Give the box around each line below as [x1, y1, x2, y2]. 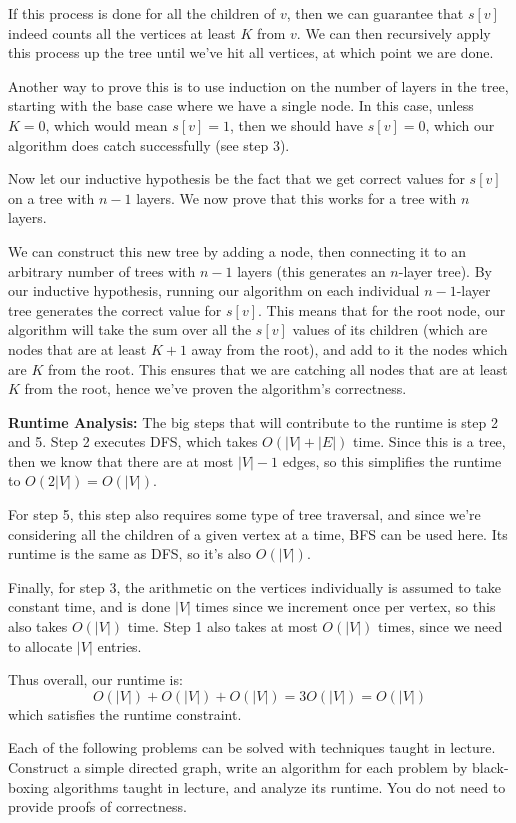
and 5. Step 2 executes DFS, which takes [8, 431, 258, 452]
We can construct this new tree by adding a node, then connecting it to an [8, 240, 466, 261]
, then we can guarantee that [286, 3, 464, 23]
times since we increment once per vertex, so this [195, 596, 496, 617]
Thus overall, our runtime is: [8, 669, 183, 690]
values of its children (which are [292, 319, 488, 340]
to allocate [8, 635, 73, 656]
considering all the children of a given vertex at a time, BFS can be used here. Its [8, 523, 508, 544]
